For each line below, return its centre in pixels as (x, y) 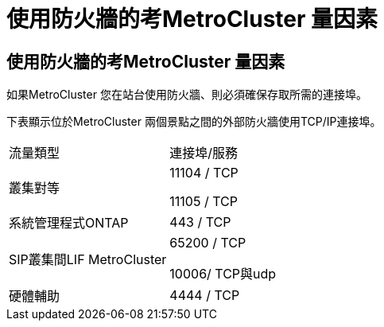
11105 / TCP (204, 202)
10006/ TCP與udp (223, 274)
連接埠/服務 (204, 153)
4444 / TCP (205, 296)
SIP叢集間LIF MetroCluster (88, 260)
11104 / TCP (204, 173)
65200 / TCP (208, 243)
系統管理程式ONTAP (69, 223)
